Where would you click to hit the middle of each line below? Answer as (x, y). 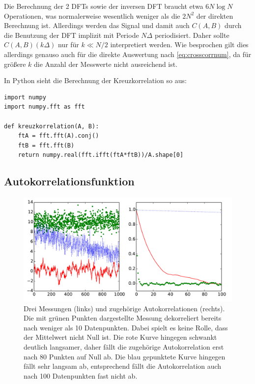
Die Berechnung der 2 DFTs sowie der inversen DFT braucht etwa (104, 6)
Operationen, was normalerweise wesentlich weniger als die (92, 15)
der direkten (215, 15)
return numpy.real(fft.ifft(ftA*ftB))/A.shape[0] (101, 155)
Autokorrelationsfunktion (69, 181)
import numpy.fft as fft (44, 107)
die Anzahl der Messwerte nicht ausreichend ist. (106, 64)
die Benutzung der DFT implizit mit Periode (71, 35)
